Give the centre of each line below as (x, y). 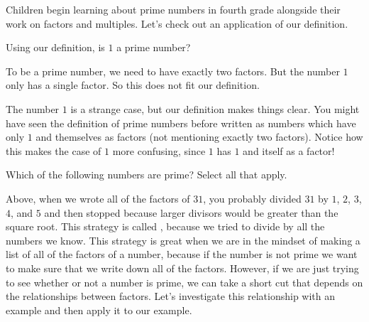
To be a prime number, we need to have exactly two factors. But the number (173, 71)
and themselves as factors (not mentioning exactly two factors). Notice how (199, 137)
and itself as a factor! (289, 150)
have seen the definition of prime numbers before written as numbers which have (181, 123)
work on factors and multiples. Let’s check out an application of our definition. (177, 23)
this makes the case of (54, 150)
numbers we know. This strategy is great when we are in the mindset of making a (183, 240)
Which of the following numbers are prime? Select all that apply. (147, 175)
